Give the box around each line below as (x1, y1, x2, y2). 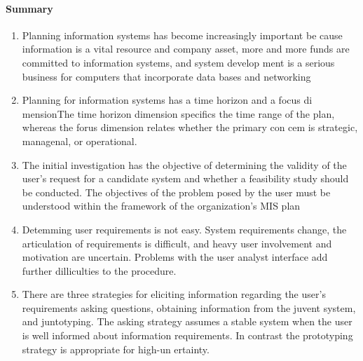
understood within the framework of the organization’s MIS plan (22, 198, 301, 213)
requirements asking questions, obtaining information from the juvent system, (22, 300, 356, 315)
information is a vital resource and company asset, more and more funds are (22, 41, 350, 56)
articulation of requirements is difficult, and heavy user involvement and (22, 236, 332, 250)
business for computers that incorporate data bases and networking (22, 69, 311, 83)
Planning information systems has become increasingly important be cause (22, 27, 343, 42)
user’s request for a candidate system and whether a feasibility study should (22, 171, 349, 186)
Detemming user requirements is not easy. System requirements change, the (22, 222, 347, 236)
